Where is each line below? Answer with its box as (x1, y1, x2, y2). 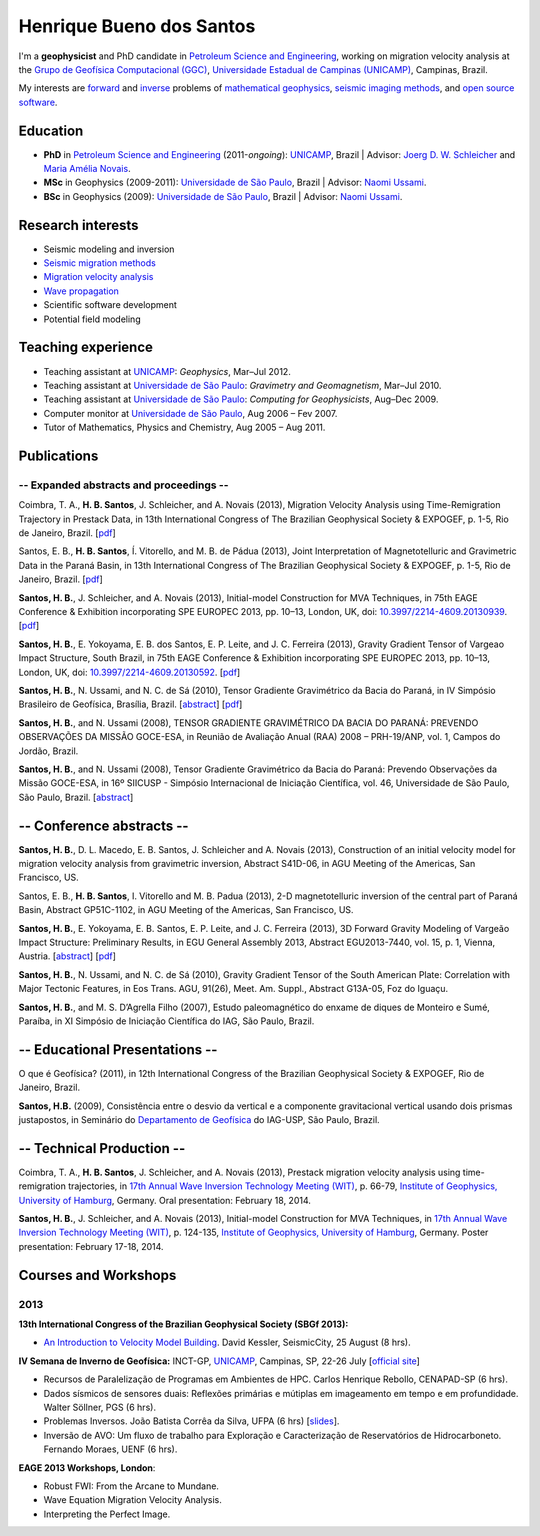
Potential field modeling (43, 313, 141, 325)
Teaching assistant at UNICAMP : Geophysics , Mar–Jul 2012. (43, 365, 292, 377)
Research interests (18, 216, 139, 234)
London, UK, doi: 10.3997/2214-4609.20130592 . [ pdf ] (18, 666, 241, 678)
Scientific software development (43, 299, 177, 311)
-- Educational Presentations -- (18, 1041, 218, 1058)
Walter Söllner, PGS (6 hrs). (43, 1401, 157, 1413)
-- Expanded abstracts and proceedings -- (18, 478, 229, 492)
